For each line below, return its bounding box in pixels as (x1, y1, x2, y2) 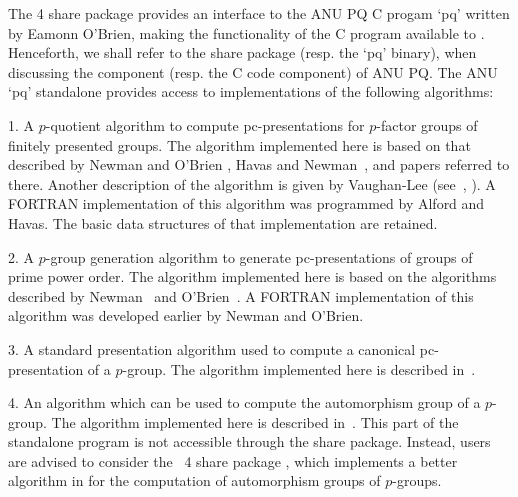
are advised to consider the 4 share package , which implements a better (8, 450, 458, 471)
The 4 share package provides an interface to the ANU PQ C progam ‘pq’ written (8, 3, 510, 23)
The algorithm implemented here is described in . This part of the (51, 411, 459, 432)
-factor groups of (376, 114, 478, 135)
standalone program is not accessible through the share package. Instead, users (8, 431, 491, 452)
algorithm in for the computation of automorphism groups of (8, 470, 381, 491)
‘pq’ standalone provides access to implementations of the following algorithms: (8, 81, 494, 102)
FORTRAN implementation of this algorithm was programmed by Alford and (8, 193, 485, 214)
